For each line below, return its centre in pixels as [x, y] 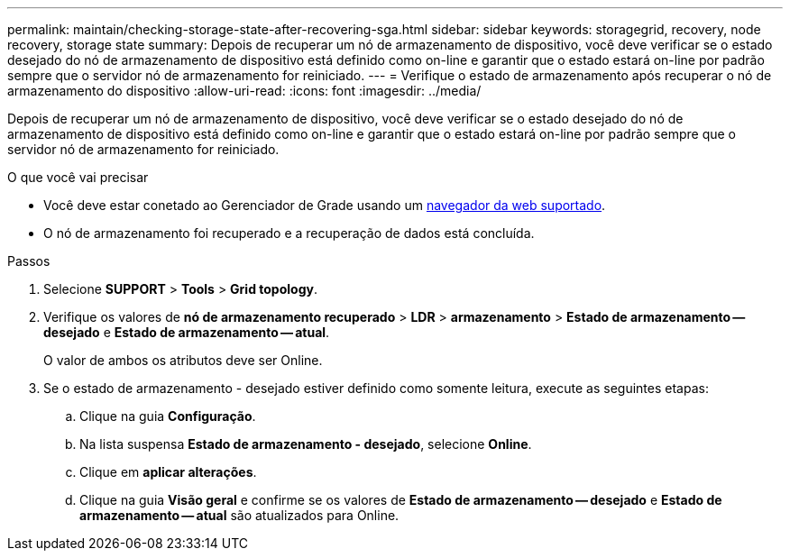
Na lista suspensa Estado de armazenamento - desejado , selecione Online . [306, 444]
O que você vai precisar [78, 177]
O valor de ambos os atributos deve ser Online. [183, 360]
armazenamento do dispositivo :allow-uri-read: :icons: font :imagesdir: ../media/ [244, 91]
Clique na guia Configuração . [168, 416]
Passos [29, 261]
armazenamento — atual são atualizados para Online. [239, 515]
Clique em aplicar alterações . [168, 472]
